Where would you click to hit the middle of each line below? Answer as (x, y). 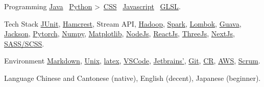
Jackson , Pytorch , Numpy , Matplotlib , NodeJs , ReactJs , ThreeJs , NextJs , (119, 34)
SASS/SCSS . (24, 43)
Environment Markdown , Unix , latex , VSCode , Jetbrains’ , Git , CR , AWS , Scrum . (132, 61)
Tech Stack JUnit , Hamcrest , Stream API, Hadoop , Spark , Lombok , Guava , (123, 23)
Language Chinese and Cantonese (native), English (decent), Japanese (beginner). (133, 78)
